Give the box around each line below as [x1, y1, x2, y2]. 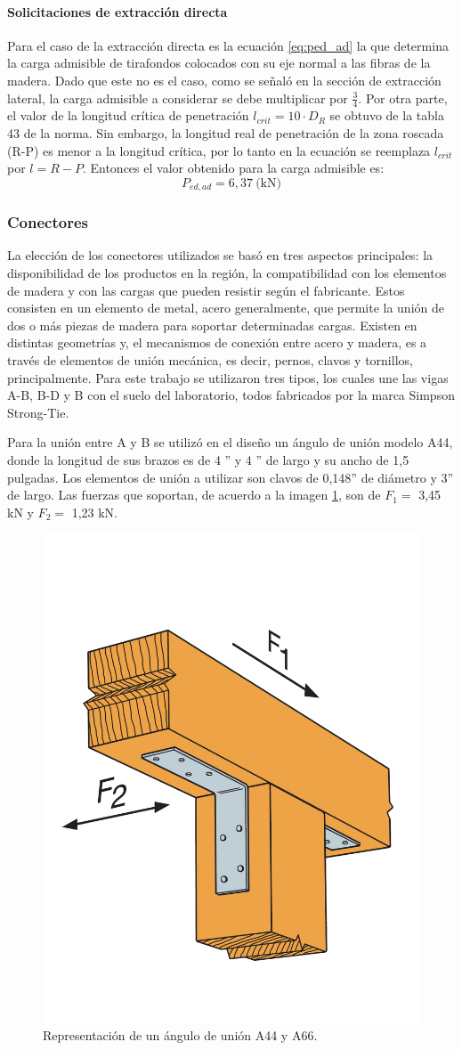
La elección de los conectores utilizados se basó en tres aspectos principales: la [7, 246, 434, 265]
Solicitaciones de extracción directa [7, 2, 228, 20]
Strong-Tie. [7, 403, 69, 421]
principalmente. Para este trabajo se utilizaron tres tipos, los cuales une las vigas [7, 368, 449, 387]
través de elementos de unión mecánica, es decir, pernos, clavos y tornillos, [7, 351, 413, 370]
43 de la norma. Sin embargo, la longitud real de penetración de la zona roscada [7, 124, 444, 142]
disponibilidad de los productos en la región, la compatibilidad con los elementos [7, 264, 447, 282]
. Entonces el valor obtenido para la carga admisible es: [82, 159, 385, 177]
